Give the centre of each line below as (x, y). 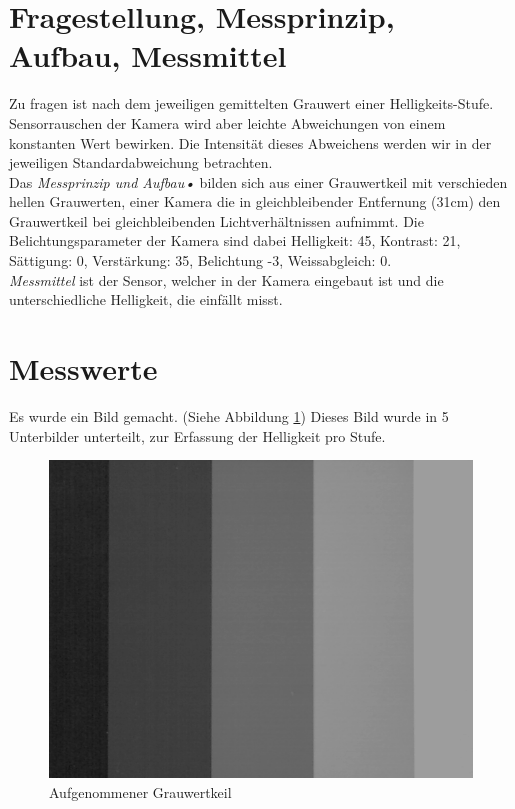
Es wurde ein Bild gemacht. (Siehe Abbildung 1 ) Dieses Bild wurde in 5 (229, 415)
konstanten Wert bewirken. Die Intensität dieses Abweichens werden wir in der (250, 142)
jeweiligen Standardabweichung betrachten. (141, 162)
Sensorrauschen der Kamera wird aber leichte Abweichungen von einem (227, 122)
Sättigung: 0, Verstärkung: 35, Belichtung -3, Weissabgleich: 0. (200, 260)
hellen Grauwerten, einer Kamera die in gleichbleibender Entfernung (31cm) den (255, 201)
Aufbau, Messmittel (148, 55)
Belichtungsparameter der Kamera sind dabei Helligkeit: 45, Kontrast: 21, (235, 240)
